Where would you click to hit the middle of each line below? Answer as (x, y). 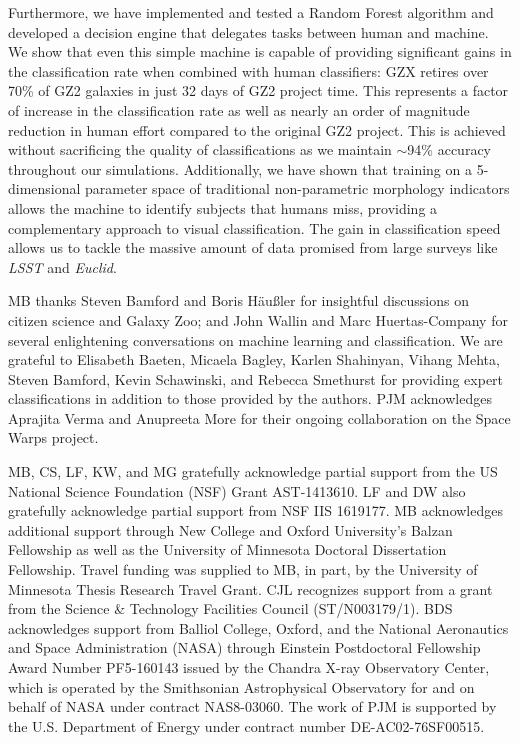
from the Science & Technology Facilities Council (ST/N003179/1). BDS (230, 608)
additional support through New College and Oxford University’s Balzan (230, 529)
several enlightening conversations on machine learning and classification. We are (255, 339)
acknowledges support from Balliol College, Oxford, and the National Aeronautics (258, 627)
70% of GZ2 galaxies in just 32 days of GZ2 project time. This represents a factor (258, 90)
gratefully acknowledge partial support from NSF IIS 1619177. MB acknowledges (255, 510)
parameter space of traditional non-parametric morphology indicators (297, 188)
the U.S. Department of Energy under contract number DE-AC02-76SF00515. (246, 725)
